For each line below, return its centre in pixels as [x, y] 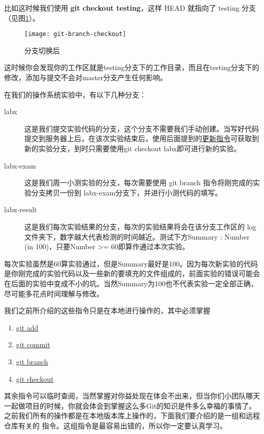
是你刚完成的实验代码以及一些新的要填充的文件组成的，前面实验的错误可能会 [132, 273]
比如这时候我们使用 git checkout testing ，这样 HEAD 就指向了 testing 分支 [130, 8]
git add [27, 327]
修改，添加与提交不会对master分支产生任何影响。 [86, 77]
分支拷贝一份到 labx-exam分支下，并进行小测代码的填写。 [127, 192]
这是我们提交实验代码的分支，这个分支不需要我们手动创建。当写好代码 [142, 128]
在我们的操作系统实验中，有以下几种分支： [75, 94]
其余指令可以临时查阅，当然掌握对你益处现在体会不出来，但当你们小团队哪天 [132, 396]
